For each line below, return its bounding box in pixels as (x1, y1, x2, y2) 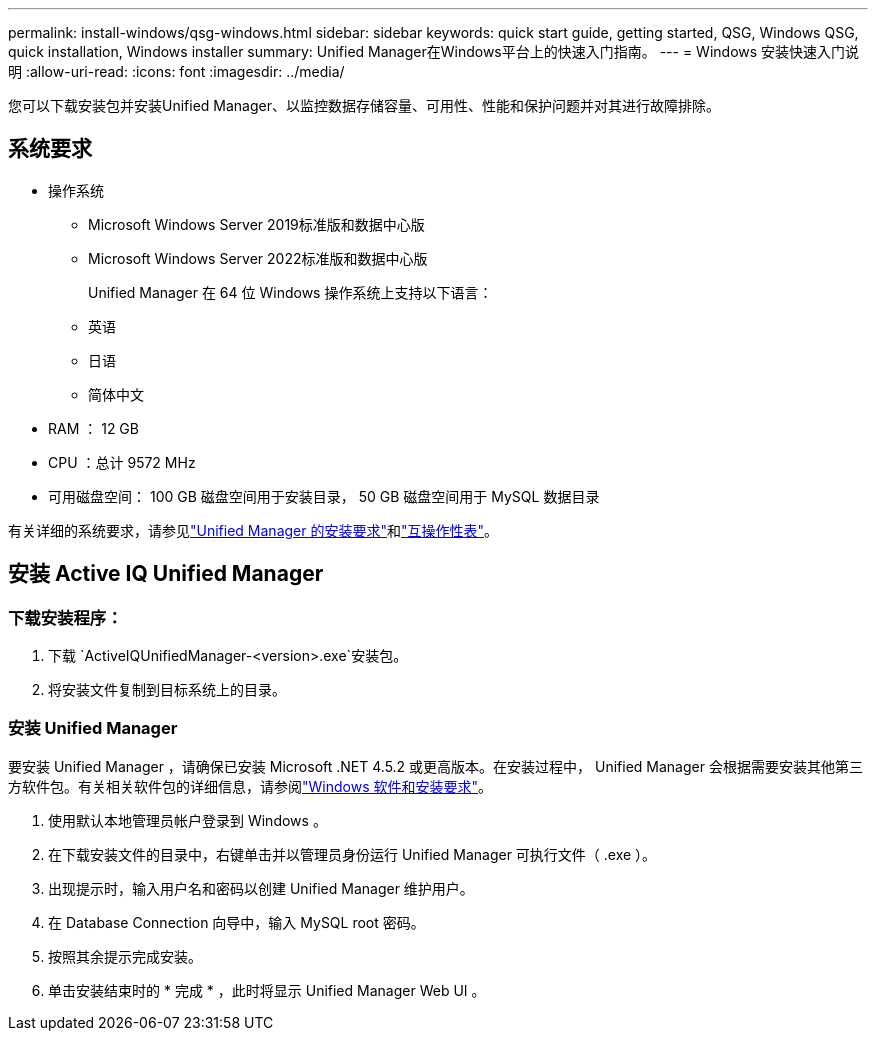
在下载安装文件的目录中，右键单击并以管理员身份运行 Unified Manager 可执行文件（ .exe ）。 (48, 845, 657, 863)
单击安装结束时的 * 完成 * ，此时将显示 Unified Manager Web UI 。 (48, 981, 486, 999)
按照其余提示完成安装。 (48, 947, 202, 965)
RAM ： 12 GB (48, 419, 139, 437)
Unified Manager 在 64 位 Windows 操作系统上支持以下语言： (88, 283, 493, 301)
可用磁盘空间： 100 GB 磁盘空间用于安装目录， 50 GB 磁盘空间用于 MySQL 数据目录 (48, 487, 600, 505)
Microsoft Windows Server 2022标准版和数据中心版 (88, 249, 428, 267)
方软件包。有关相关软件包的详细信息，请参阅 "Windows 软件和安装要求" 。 (8, 777, 492, 795)
